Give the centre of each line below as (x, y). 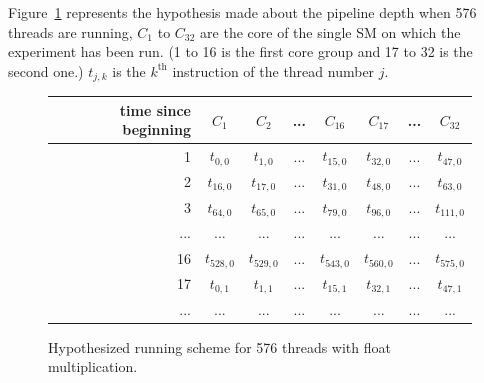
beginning (156, 129)
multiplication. (93, 366)
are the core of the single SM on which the (330, 31)
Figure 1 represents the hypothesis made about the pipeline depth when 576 (242, 12)
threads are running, (70, 31)
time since (155, 109)
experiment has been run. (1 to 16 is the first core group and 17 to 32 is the (240, 51)
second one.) (46, 70)
